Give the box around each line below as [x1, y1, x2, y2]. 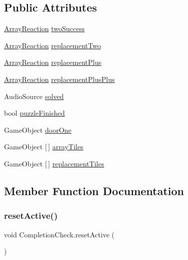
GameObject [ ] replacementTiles [4, 158, 104, 168]
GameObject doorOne [4, 124, 72, 135]
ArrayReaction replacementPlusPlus [4, 73, 115, 84]
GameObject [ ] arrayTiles [4, 141, 84, 152]
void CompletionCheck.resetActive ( [4, 229, 115, 239]
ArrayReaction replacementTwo [4, 40, 101, 50]
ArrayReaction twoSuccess [4, 23, 85, 34]
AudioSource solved [4, 91, 64, 101]
